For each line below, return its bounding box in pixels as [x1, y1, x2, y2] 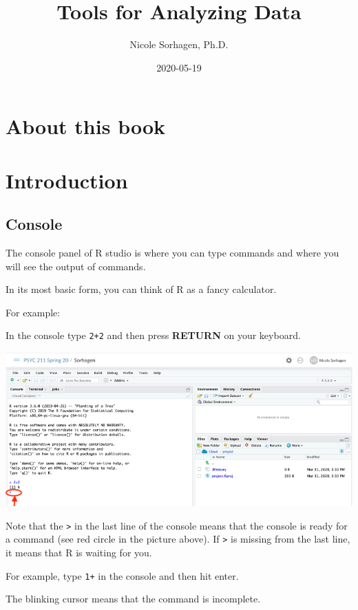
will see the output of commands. [6, 259, 146, 273]
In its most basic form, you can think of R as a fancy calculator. [6, 282, 277, 296]
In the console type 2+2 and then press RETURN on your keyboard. [6, 328, 301, 342]
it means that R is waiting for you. [6, 545, 152, 560]
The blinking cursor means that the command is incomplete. [6, 591, 261, 606]
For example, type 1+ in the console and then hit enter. [6, 568, 239, 582]
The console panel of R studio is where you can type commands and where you [6, 246, 339, 260]
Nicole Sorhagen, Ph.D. [129, 37, 229, 52]
